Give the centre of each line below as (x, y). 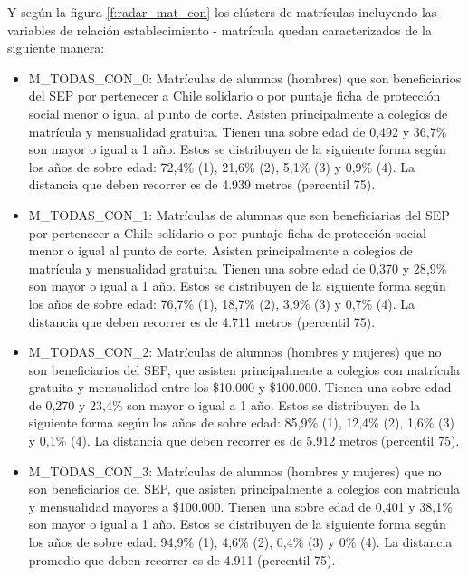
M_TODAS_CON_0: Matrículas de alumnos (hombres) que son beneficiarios (245, 77)
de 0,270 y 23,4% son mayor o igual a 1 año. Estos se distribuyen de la (224, 404)
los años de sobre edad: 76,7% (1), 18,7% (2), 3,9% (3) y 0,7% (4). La (222, 303)
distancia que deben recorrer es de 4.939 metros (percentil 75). (202, 184)
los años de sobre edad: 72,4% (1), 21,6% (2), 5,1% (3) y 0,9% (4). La (222, 166)
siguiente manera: (56, 48)
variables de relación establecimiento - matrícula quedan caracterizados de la (220, 29)
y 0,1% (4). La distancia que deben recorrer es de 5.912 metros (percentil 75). (244, 441)
